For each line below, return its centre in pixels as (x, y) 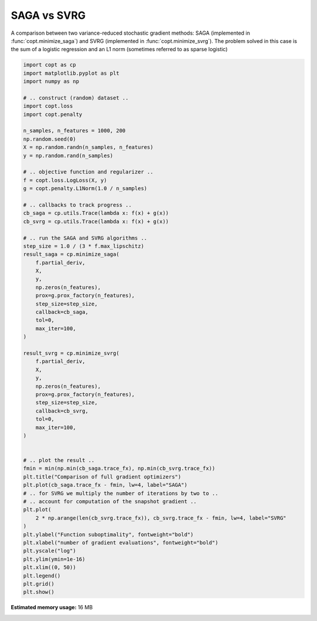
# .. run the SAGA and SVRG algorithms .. (85, 238)
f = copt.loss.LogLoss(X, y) (65, 180)
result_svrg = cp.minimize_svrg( (71, 353)
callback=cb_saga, (62, 312)
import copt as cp (50, 65)
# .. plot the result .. (59, 460)
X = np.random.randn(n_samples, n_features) (88, 147)
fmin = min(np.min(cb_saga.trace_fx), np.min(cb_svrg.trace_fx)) (119, 469)
